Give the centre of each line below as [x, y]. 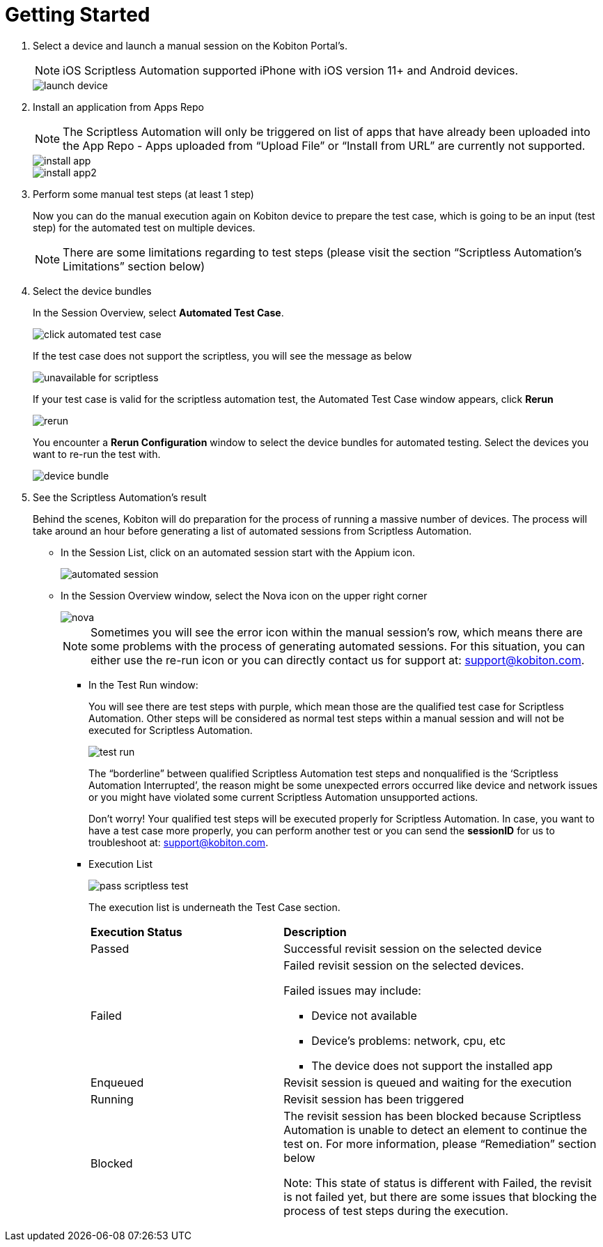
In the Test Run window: [143, 684]
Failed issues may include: [352, 990]
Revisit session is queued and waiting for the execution [428, 1082]
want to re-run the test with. [97, 454]
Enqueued [117, 1082]
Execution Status [136, 932]
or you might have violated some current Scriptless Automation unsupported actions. [283, 797]
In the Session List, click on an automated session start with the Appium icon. [238, 552]
